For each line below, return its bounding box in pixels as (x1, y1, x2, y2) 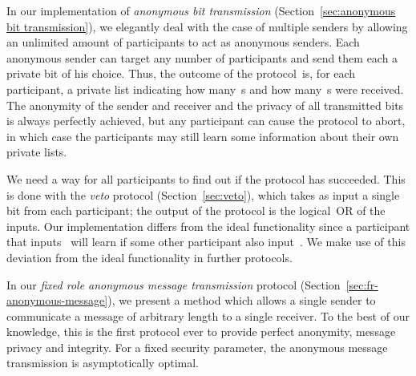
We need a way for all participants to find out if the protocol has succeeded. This (6, 170, 406, 187)
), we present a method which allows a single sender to (107, 292, 376, 309)
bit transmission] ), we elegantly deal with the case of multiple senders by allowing (6, 18, 408, 34)
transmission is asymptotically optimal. (6, 354, 199, 371)
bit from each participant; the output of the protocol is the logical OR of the (6, 202, 386, 219)
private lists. (6, 144, 67, 160)
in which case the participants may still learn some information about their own (6, 127, 399, 144)
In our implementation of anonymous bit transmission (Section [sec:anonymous (6, 2, 396, 18)
